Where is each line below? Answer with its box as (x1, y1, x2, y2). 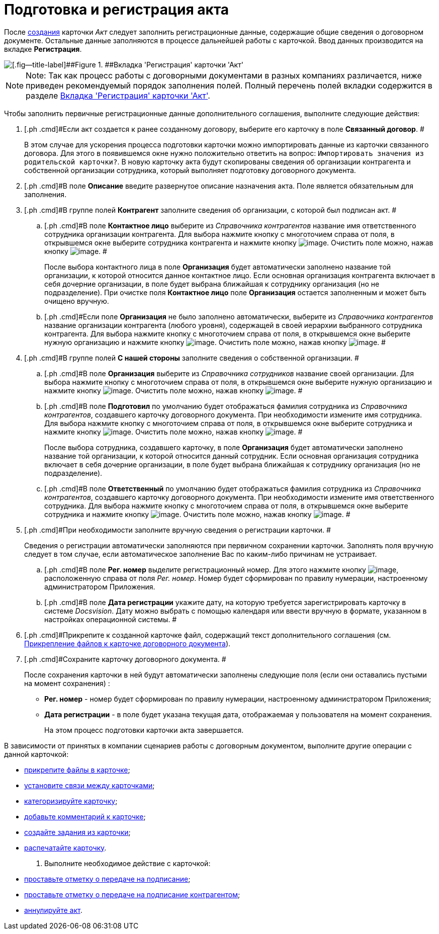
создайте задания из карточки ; (24, 827, 131, 836)
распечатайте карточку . (24, 843, 107, 852)
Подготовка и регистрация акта (4, 1, 229, 18)
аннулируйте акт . (24, 905, 82, 914)
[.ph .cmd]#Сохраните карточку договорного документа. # (24, 654, 226, 663)
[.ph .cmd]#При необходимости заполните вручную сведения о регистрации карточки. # (24, 525, 331, 534)
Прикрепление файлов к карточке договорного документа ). (24, 639, 231, 648)
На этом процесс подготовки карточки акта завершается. (44, 725, 244, 734)
